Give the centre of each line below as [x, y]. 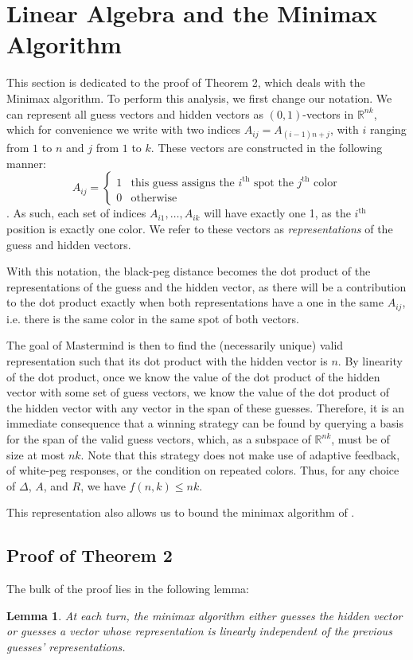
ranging [388, 129]
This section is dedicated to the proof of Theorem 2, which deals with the [186, 82]
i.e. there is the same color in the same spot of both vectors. [153, 318]
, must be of [360, 439]
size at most [36, 454]
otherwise [154, 198]
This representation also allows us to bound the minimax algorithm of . [181, 512]
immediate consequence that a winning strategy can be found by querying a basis [205, 423]
